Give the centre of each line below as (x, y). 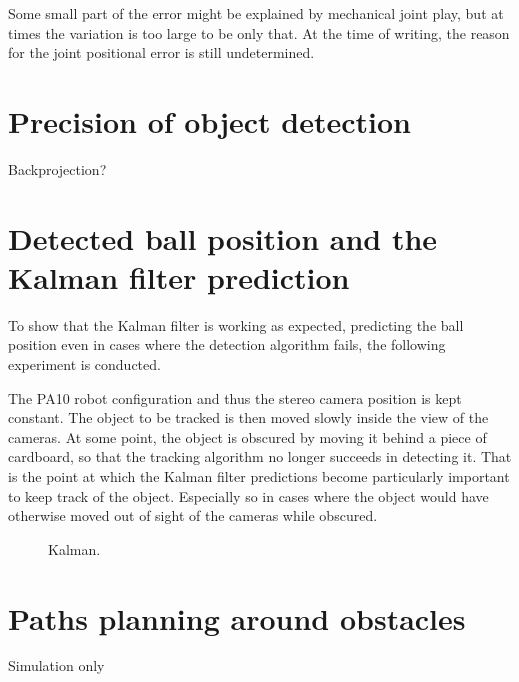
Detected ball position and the (223, 237)
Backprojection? (57, 168)
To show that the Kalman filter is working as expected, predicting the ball (236, 324)
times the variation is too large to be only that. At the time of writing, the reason (259, 32)
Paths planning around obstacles (237, 617)
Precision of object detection (209, 120)
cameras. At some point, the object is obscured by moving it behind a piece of (247, 436)
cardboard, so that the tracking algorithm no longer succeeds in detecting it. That (260, 456)
